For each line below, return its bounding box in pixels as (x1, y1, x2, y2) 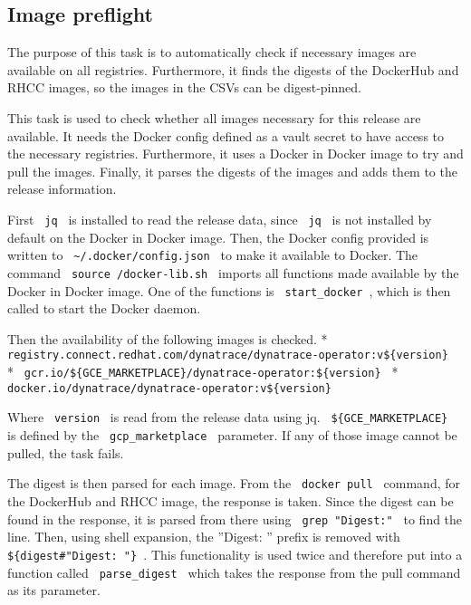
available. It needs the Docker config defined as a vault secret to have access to (7, 126, 445, 145)
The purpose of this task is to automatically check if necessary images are (7, 43, 417, 62)
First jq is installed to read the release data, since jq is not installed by (7, 209, 432, 228)
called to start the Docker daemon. (7, 299, 201, 318)
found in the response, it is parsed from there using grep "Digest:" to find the (7, 509, 463, 528)
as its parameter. (7, 581, 101, 600)
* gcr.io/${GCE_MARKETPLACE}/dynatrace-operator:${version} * (7, 362, 399, 381)
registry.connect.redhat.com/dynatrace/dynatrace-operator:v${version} (7, 349, 448, 362)
